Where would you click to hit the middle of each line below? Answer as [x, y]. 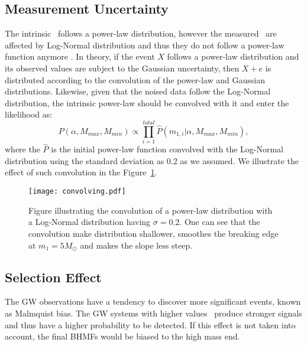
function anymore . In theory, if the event [80, 56]
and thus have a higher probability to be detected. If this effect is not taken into [150, 324]
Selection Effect [53, 277]
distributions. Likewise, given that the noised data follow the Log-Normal [138, 91]
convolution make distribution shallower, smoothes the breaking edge [153, 233]
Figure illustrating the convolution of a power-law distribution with [151, 210]
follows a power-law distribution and [233, 56]
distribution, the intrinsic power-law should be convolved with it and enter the [147, 102]
